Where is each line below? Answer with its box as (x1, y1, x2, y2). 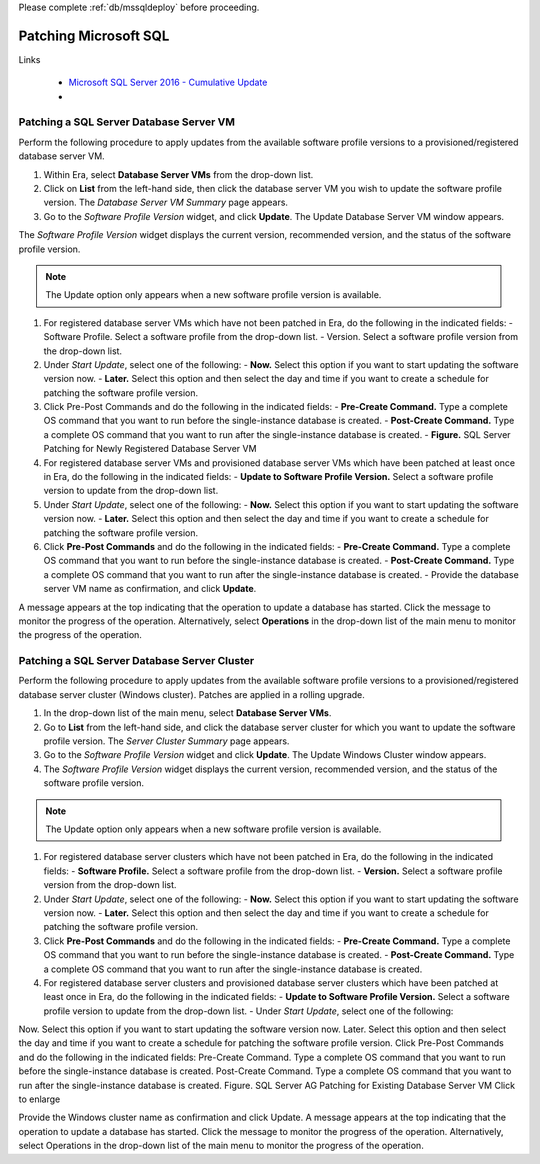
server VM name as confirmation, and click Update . (43, 583, 257, 595)
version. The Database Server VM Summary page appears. (43, 196, 289, 209)
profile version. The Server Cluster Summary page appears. (43, 735, 290, 747)
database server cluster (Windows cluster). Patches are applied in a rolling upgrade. (18, 688, 365, 700)
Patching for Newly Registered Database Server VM (43, 443, 257, 455)
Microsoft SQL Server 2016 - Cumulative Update (68, 76, 268, 89)
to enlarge (18, 1093, 61, 1105)
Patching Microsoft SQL (18, 27, 170, 44)
